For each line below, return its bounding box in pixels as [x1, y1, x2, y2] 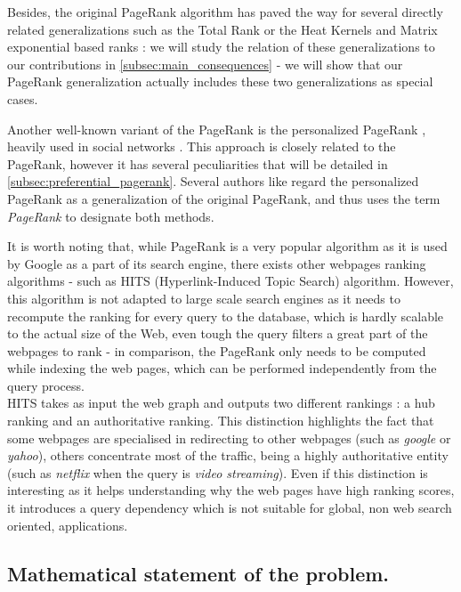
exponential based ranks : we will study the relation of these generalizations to [7, 37, 435, 56]
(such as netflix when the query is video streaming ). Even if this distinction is [7, 463, 428, 482]
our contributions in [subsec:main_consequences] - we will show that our [7, 54, 403, 73]
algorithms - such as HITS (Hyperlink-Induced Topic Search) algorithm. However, [7, 272, 454, 290]
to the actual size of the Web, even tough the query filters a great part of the [7, 324, 428, 343]
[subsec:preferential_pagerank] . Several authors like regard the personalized [7, 172, 419, 191]
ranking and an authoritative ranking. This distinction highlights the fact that [7, 411, 434, 430]
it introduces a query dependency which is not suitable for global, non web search [7, 499, 452, 517]
